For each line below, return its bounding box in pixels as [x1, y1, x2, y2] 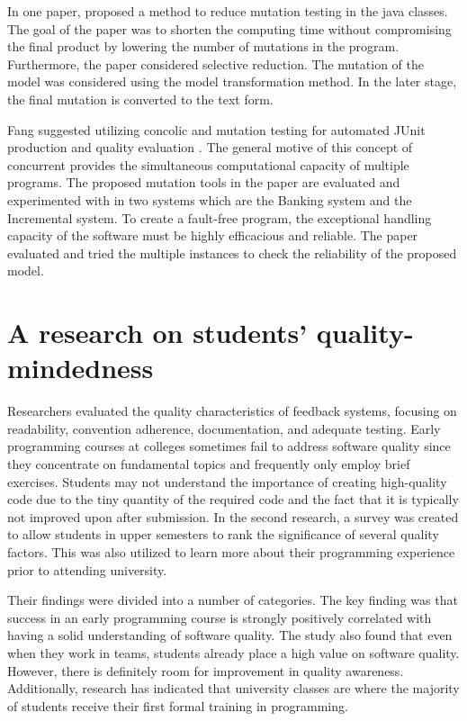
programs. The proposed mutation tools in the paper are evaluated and [7, 173, 400, 192]
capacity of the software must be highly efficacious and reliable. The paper [7, 226, 418, 245]
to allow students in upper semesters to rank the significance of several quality [7, 525, 439, 544]
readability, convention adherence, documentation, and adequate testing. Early [7, 419, 441, 437]
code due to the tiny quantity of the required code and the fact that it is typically [7, 490, 459, 509]
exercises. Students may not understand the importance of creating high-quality [7, 472, 447, 491]
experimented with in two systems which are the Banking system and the [7, 190, 412, 209]
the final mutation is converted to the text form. [7, 89, 274, 108]
